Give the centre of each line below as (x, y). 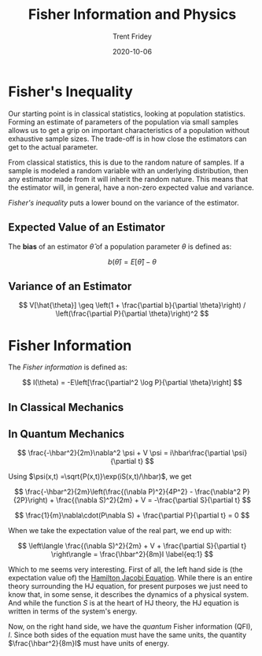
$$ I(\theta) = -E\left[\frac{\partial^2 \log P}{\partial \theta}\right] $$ (132, 383)
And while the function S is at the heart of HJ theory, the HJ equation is (124, 603)
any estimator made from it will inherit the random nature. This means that (128, 179)
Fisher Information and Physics (132, 15)
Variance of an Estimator (70, 286)
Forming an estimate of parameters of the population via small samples (123, 122)
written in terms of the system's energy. (73, 611)
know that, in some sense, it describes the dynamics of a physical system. (129, 595)
